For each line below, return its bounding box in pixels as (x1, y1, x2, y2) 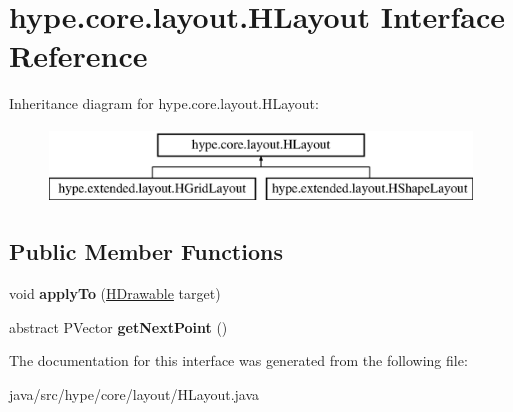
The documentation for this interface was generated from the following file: (9, 350, 468, 371)
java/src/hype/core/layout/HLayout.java (9, 384, 260, 405)
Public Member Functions (9, 236, 283, 267)
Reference (9, 35, 148, 76)
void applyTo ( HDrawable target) (9, 283, 221, 304)
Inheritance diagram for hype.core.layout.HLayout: (9, 93, 319, 114)
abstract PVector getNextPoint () (9, 316, 228, 337)
